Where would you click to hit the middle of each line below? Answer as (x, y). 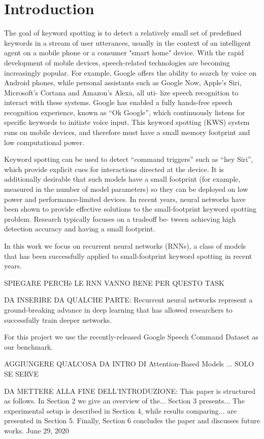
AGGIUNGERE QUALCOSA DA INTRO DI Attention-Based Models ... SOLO (129, 364)
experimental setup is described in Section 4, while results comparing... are (120, 410)
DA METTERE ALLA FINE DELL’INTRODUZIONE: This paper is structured (130, 391)
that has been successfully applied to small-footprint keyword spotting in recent (128, 256)
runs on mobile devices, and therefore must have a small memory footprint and (127, 132)
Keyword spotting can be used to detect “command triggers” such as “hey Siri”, (129, 159)
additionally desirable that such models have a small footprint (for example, (122, 179)
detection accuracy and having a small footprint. (80, 229)
